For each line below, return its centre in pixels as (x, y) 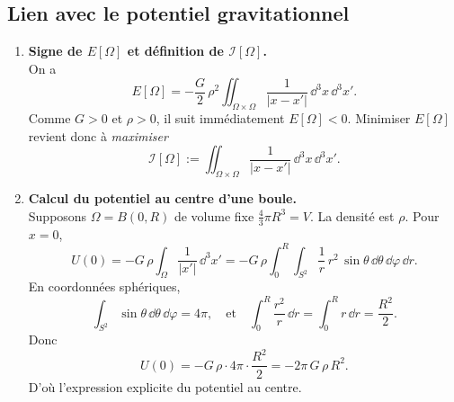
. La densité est (352, 215)
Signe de (55, 51)
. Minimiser (379, 118)
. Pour (422, 215)
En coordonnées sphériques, (104, 286)
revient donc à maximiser (98, 135)
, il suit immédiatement (220, 118)
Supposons (58, 215)
